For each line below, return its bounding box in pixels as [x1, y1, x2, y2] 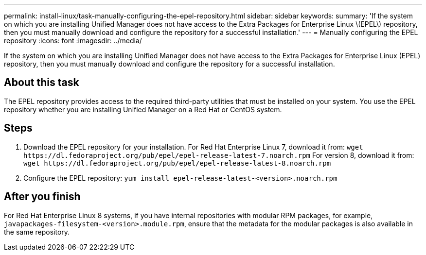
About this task [4, 76, 79, 89]
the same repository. [4, 227, 70, 236]
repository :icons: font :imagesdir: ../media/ [4, 36, 142, 45]
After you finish [4, 190, 81, 203]
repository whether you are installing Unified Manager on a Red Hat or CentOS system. [4, 105, 282, 114]
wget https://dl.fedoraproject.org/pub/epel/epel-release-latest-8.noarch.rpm [23, 159, 331, 167]
